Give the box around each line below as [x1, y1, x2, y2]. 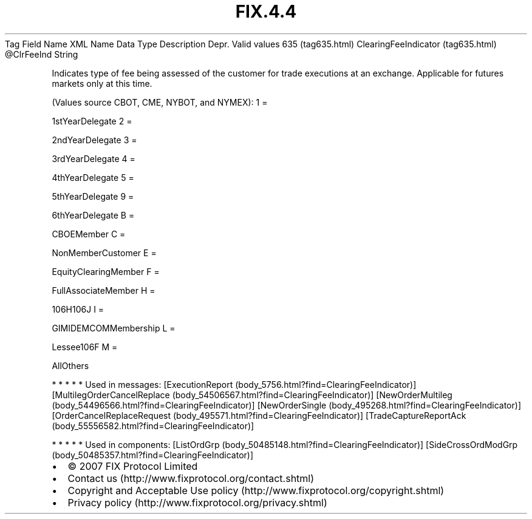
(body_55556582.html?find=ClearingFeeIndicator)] [52, 420, 254, 431]
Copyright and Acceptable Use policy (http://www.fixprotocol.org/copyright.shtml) [67, 484, 445, 497]
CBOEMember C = [52, 228, 126, 239]
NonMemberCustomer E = [52, 247, 157, 258]
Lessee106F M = [52, 341, 118, 352]
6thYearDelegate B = [52, 209, 135, 220]
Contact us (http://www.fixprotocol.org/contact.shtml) [67, 472, 315, 484]
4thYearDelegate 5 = [52, 172, 134, 183]
